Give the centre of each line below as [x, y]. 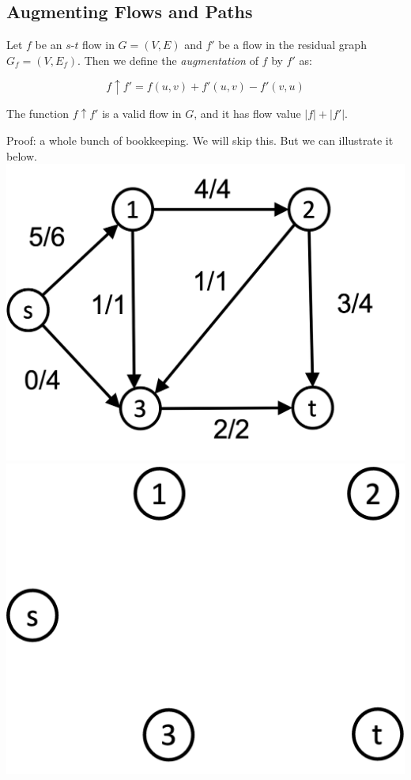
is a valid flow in [142, 114]
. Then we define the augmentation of [168, 60]
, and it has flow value [247, 114]
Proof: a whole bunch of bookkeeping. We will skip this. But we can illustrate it [200, 140]
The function [38, 114]
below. [22, 155]
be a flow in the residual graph [292, 45]
